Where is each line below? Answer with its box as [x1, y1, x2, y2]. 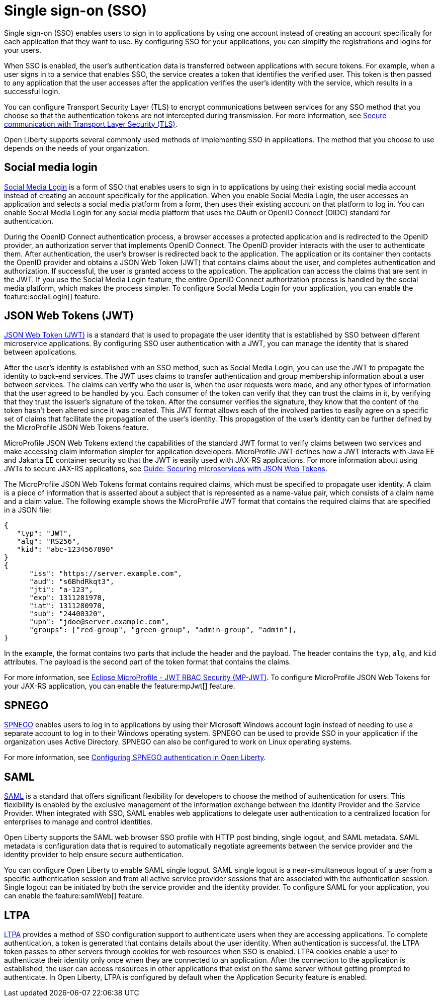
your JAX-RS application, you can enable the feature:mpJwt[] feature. [4, 682, 235, 691]
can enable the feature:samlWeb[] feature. [4, 891, 144, 900]
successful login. [4, 87, 60, 96]
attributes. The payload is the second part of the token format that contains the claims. [4, 657, 291, 666]
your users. [4, 45, 41, 54]
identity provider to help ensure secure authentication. [4, 850, 184, 859]
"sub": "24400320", [29, 610, 106, 618]
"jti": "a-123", [29, 586, 94, 594]
